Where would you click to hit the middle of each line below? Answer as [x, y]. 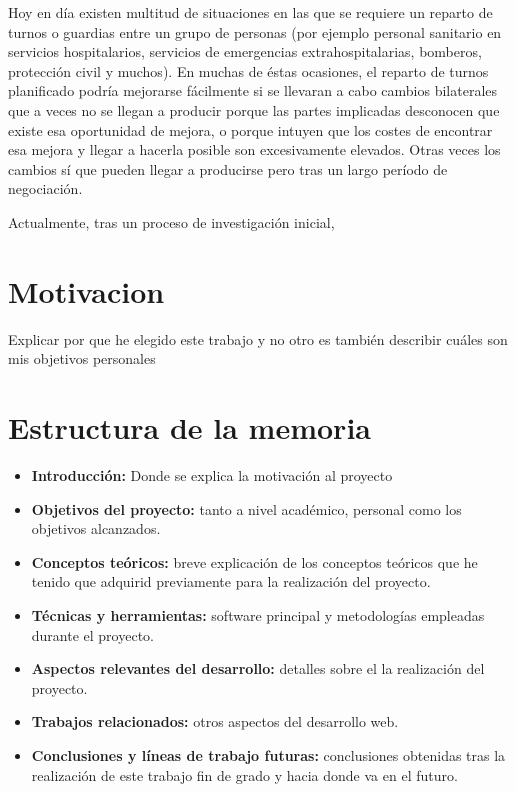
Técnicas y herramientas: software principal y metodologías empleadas [258, 614]
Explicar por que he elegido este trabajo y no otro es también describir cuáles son [258, 338]
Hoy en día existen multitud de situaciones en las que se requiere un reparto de [250, 12]
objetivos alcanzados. [96, 528]
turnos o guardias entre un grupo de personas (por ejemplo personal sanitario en [255, 31]
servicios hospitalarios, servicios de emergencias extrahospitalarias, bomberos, [245, 51]
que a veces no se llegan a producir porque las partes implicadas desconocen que [254, 109]
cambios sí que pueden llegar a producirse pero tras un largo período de [228, 168]
